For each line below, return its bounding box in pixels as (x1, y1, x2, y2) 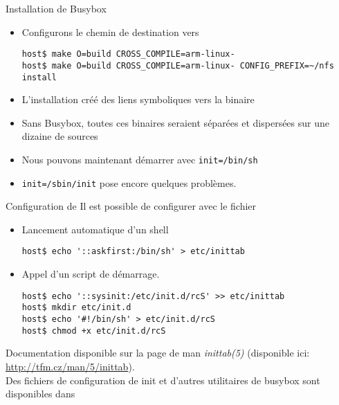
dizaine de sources (21, 129, 98, 143)
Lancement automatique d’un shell (21, 222, 169, 236)
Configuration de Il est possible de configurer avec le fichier (6, 199, 257, 213)
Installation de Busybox (6, 1, 107, 15)
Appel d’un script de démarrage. (21, 267, 160, 281)
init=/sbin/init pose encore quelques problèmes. (21, 175, 237, 190)
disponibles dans (6, 386, 75, 401)
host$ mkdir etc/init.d (21, 303, 131, 313)
